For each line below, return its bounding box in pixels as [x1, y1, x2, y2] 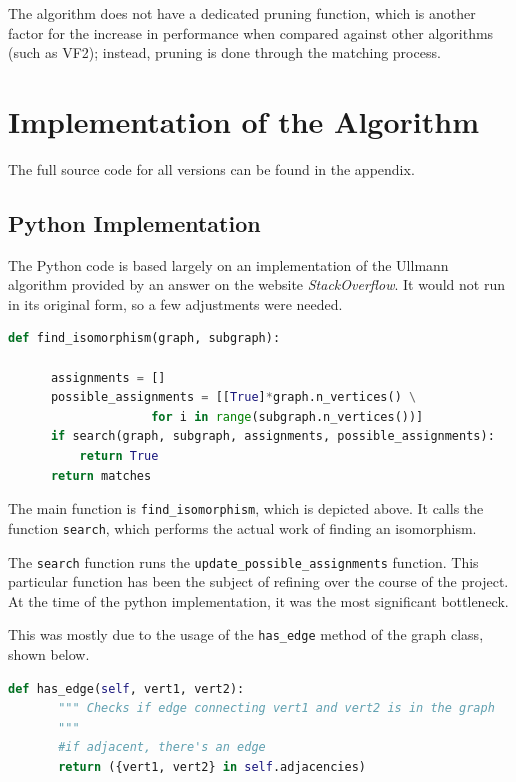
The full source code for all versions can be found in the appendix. [8, 158, 415, 179]
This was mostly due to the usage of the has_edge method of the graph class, [8, 624, 484, 645]
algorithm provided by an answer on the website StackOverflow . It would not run [8, 274, 506, 295]
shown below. [8, 644, 90, 665]
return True [79, 449, 159, 464]
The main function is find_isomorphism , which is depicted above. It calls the [8, 498, 484, 519]
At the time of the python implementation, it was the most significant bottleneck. [8, 590, 509, 611]
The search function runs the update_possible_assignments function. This [8, 551, 479, 572]
